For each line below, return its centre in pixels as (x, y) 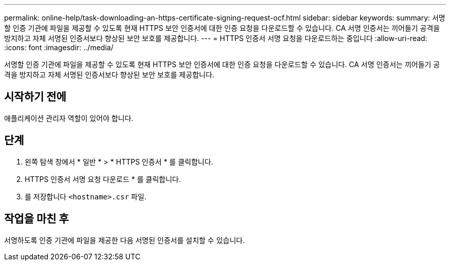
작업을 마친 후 (36, 219)
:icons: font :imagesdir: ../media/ (59, 47)
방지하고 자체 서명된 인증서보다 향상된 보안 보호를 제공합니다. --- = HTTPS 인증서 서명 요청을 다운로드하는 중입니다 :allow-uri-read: (216, 38)
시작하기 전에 (35, 97)
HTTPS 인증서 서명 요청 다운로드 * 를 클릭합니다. (103, 179)
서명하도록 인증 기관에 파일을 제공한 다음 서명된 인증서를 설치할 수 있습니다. (125, 240)
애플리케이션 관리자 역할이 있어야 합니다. (69, 118)
